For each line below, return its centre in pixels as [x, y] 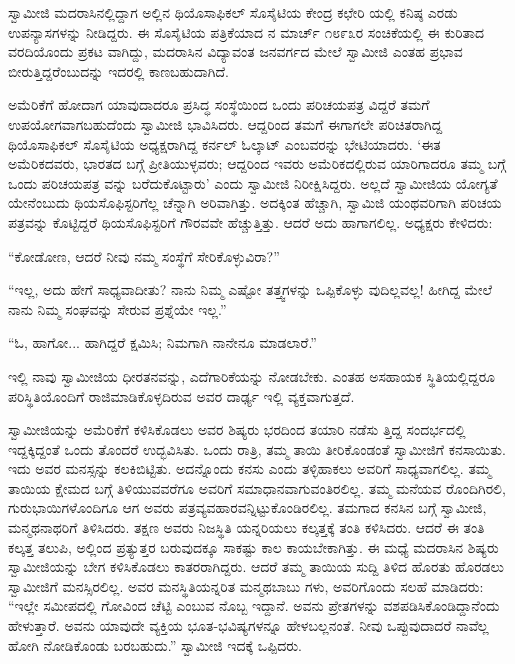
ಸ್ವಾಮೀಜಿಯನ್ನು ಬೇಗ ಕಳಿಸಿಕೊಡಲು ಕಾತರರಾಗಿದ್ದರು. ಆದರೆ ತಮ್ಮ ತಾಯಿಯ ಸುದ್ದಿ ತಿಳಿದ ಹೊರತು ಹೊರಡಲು [256, 566]
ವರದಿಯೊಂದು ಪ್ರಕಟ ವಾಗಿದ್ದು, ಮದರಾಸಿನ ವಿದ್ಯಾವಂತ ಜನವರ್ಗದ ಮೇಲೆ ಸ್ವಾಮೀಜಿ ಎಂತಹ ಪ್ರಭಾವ [235, 51]
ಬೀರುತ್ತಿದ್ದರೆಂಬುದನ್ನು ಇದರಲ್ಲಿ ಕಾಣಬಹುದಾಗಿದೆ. [118, 70]
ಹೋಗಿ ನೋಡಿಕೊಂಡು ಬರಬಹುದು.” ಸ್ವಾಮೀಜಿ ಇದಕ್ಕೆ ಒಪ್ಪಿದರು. [155, 644]
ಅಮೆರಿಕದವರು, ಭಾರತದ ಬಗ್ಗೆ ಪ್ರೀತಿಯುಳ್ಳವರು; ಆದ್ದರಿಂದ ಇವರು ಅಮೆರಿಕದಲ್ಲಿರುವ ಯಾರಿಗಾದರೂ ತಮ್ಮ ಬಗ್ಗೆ [257, 163]
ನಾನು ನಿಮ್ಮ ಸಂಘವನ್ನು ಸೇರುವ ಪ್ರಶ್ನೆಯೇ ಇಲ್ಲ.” [117, 308]
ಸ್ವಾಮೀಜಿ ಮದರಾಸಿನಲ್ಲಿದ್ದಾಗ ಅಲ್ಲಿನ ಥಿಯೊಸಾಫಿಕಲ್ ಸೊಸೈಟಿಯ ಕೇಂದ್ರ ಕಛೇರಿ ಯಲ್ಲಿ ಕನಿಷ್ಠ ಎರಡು [233, 12]
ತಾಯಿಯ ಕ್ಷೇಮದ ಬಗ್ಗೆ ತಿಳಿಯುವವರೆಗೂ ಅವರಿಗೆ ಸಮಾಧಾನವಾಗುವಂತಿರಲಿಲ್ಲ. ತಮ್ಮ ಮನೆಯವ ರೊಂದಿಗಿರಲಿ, [257, 487]
